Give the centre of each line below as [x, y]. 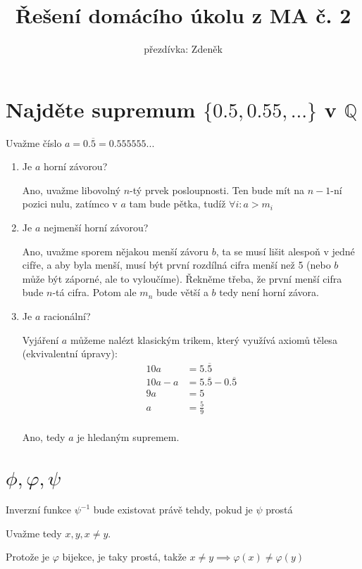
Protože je [28, 557]
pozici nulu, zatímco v [70, 204]
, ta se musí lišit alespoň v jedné [285, 251]
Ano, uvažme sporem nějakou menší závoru [116, 251]
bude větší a [182, 292]
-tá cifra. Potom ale [94, 292]
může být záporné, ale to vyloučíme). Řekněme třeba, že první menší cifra [182, 278]
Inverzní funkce [38, 510]
